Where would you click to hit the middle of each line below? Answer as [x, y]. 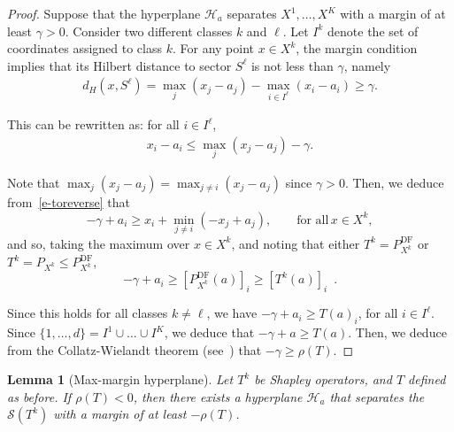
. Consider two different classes [149, 31]
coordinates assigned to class [85, 48]
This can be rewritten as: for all [93, 124]
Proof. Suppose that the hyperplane [104, 13]
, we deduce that [209, 332]
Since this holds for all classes [88, 313]
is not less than [292, 65]
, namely [367, 65]
